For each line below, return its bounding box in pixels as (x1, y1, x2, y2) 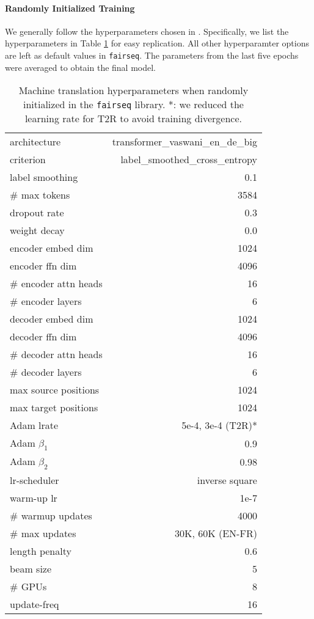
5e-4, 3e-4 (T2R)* (181, 418, 257, 433)
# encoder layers (10, 294, 82, 309)
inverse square (197, 472, 257, 487)
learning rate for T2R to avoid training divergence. (24, 111, 243, 126)
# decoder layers (10, 365, 82, 379)
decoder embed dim (10, 312, 93, 326)
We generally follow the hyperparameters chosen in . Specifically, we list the (5, 24, 289, 37)
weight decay (10, 223, 65, 238)
